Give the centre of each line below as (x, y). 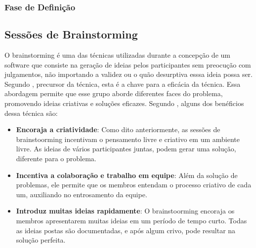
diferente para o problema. (56, 158)
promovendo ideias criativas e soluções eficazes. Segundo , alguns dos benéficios (124, 103)
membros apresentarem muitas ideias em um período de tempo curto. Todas (131, 220)
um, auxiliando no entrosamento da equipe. (82, 194)
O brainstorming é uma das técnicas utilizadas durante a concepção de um (117, 55)
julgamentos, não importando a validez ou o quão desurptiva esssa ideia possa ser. (128, 74)
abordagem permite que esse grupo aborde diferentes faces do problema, (114, 93)
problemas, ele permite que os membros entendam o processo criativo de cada (134, 185)
